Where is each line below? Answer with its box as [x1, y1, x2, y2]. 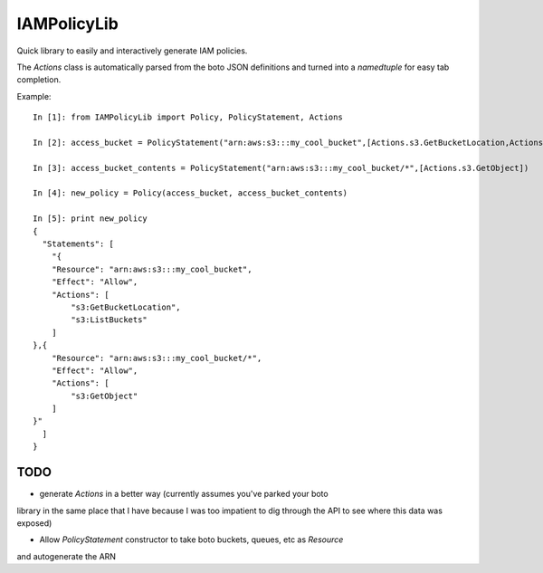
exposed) [16, 517, 52, 529]
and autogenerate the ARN [16, 550, 117, 561]
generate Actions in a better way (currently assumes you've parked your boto [39, 489, 329, 500]
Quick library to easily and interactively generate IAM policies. [16, 45, 248, 56]
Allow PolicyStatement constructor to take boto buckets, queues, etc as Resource [39, 534, 344, 545]
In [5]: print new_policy [33, 214, 148, 224]
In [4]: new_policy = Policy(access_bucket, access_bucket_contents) [33, 188, 348, 198]
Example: [16, 91, 52, 101]
